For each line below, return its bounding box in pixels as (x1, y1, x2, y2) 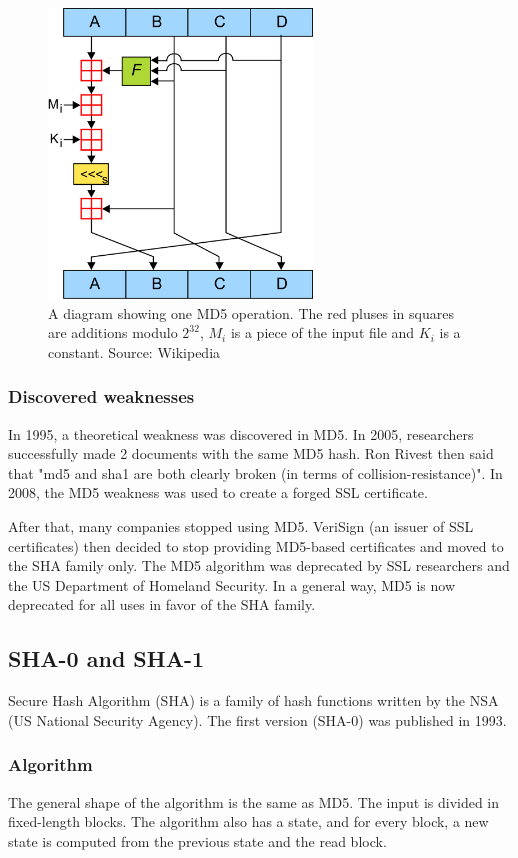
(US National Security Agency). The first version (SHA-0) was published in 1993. (8, 709, 507, 730)
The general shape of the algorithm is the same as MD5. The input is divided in (8, 791, 500, 812)
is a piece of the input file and (230, 322, 415, 343)
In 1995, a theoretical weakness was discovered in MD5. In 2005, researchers (8, 423, 474, 444)
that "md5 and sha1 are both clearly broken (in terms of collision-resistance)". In (8, 462, 503, 483)
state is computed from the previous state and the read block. (8, 830, 387, 851)
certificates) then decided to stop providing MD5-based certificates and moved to (8, 535, 504, 556)
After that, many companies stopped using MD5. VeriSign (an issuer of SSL (8, 515, 474, 536)
